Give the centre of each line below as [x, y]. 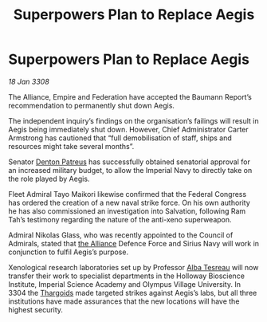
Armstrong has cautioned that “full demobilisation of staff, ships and [120, 138]
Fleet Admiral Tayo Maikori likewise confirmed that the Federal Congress [128, 194]
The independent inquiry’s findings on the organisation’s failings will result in [133, 120]
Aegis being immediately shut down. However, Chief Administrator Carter [128, 129]
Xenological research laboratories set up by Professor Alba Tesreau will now [133, 267]
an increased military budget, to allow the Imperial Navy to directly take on [130, 170]
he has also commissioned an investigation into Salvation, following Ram [127, 211]
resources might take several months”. [71, 146]
